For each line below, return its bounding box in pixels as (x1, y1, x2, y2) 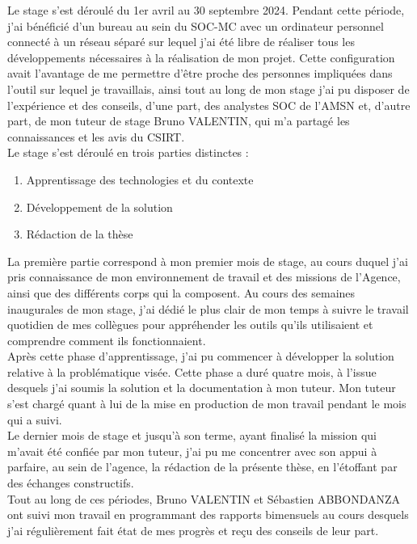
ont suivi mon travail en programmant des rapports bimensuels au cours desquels (7, 506, 409, 523)
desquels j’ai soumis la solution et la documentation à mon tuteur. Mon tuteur (7, 379, 396, 396)
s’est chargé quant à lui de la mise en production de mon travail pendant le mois (7, 395, 406, 412)
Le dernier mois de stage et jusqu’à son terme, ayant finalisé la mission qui (7, 427, 377, 444)
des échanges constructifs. (7, 474, 134, 491)
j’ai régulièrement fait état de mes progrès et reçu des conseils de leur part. (7, 521, 379, 538)
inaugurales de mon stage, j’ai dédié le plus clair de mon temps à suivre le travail (7, 300, 409, 317)
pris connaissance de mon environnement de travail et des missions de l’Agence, (7, 268, 401, 285)
